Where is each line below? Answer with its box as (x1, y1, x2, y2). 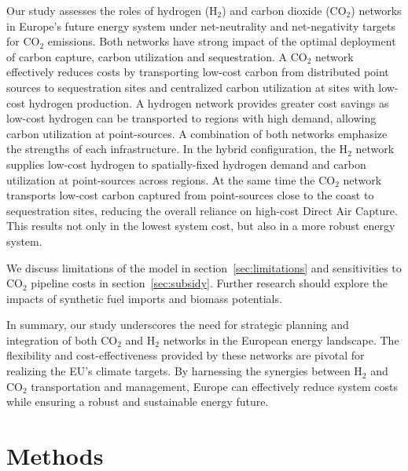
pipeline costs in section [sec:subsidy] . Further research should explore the (31, 275, 388, 291)
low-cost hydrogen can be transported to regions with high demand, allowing (6, 110, 377, 126)
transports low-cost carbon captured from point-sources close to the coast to (6, 187, 374, 203)
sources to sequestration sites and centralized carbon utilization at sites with (6, 78, 375, 95)
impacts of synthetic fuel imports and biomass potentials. (6, 290, 282, 306)
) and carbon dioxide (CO (222, 2, 347, 18)
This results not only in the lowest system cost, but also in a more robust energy (6, 217, 395, 234)
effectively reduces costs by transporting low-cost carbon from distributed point (6, 64, 389, 80)
